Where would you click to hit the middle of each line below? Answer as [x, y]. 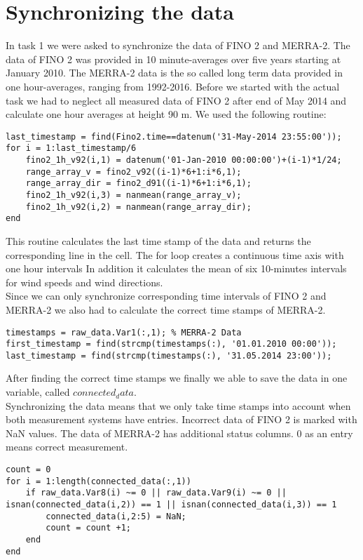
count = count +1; [88, 528]
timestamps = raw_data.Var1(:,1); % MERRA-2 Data [124, 332]
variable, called [38, 392]
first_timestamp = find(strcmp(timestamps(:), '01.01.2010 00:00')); [171, 344]
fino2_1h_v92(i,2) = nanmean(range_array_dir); [138, 207]
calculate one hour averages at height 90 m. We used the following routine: [166, 114]
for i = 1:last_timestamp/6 [71, 148]
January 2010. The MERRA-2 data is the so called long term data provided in [174, 73]
